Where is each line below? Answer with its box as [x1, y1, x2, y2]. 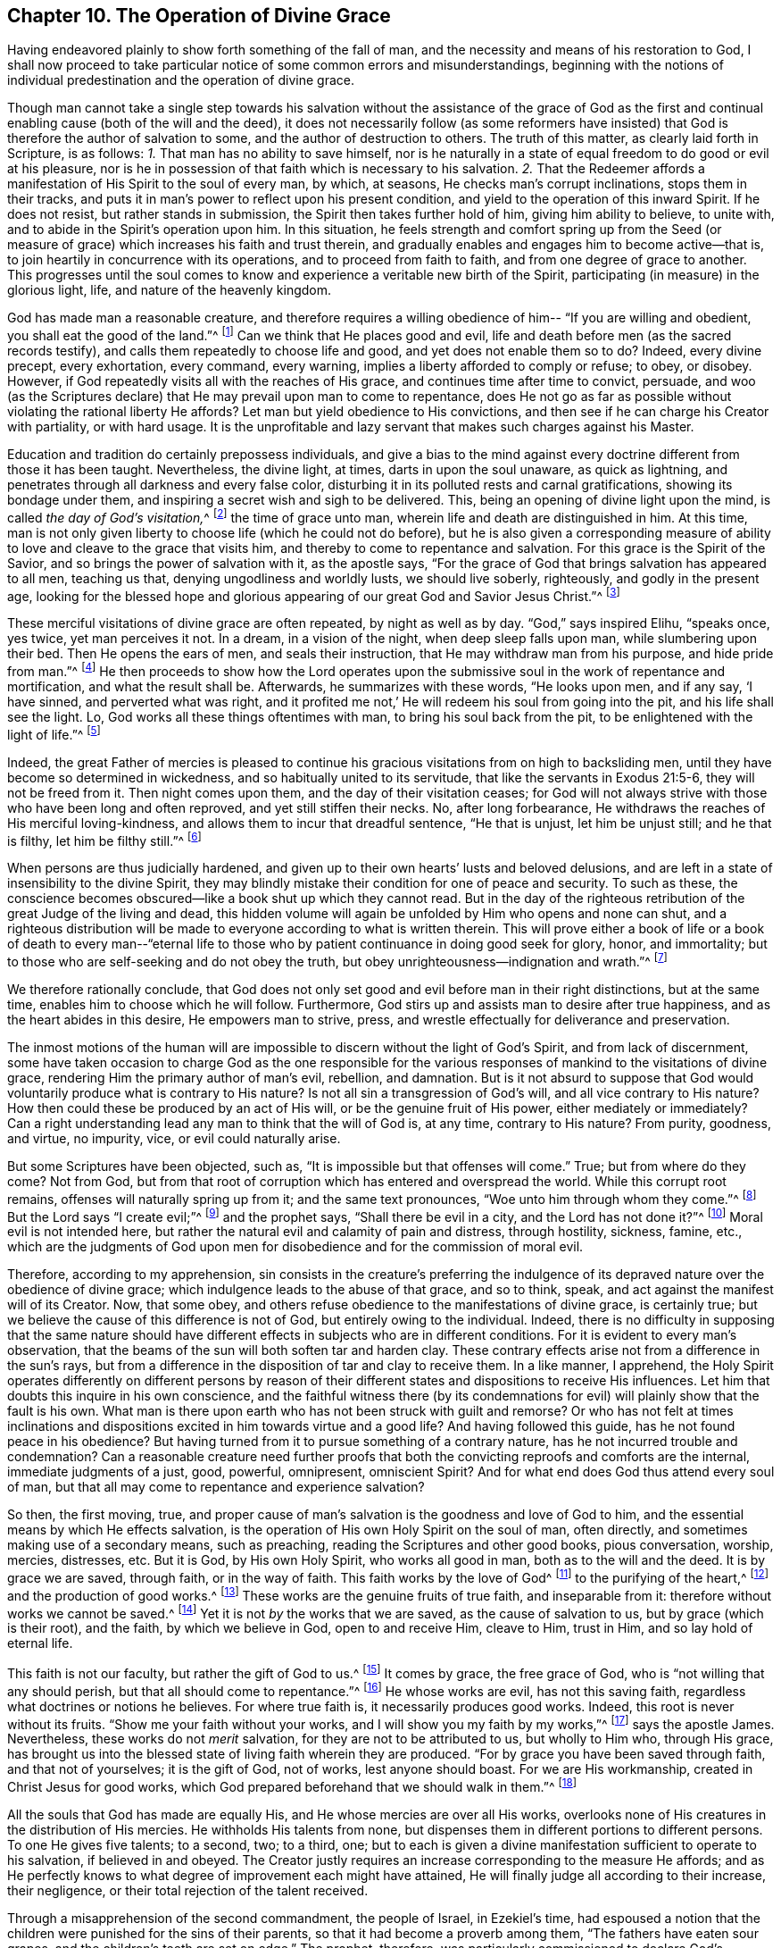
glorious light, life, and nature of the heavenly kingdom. [7, 282, 332, 298]
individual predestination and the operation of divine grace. [7, 72, 354, 88]
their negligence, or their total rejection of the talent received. [7, 1882, 369, 1898]
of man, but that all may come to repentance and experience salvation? [7, 1479, 425, 1495]
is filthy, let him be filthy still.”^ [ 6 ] [7, 830, 202, 849]
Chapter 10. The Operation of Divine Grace [7, 4, 391, 27]
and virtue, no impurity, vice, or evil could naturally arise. [7, 1131, 341, 1147]
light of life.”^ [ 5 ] [7, 724, 101, 742]
